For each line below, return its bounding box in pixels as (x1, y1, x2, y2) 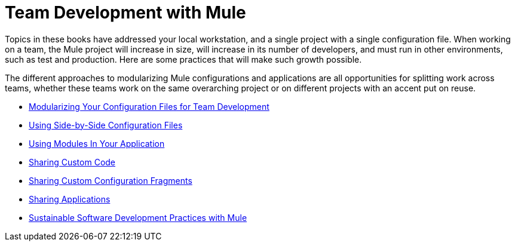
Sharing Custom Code (29, 156, 116, 167)
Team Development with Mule (5, 2, 246, 23)
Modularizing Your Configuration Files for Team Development (29, 101, 269, 112)
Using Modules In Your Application (29, 138, 165, 149)
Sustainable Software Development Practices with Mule (29, 212, 247, 223)
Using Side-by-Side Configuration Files (29, 119, 183, 130)
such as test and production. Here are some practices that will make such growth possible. (5, 54, 362, 64)
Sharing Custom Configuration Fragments (29, 175, 192, 186)
